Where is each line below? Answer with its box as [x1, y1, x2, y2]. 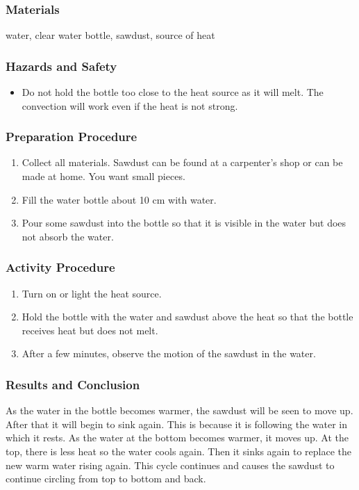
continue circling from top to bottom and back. [6, 471, 206, 486]
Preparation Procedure [6, 128, 137, 145]
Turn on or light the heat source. [22, 286, 162, 300]
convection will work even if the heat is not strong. [22, 98, 238, 113]
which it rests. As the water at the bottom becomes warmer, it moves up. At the [6, 430, 349, 445]
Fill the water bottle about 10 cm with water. [22, 192, 217, 206]
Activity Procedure [6, 259, 115, 276]
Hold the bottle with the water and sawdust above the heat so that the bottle [22, 309, 353, 324]
